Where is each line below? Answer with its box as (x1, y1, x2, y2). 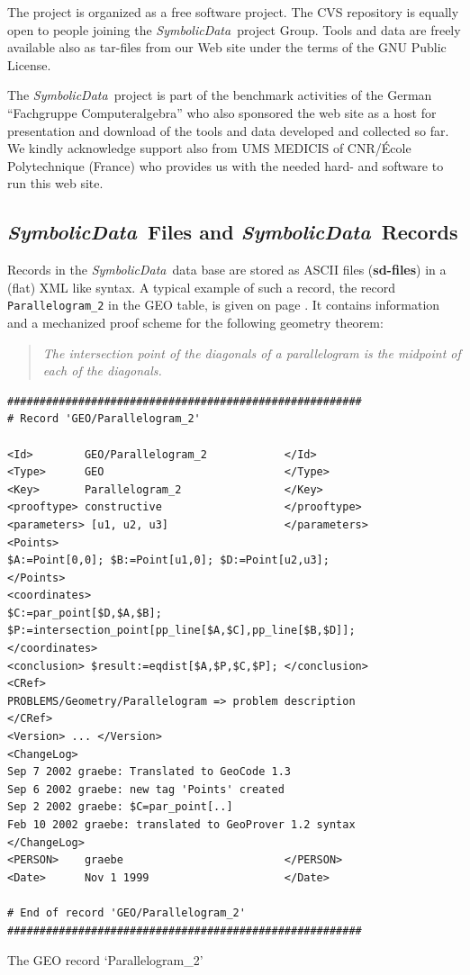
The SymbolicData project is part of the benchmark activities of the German (7, 86, 432, 104)
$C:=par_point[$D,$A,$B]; (7, 606, 162, 619)
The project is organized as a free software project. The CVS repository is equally (7, 3, 459, 21)
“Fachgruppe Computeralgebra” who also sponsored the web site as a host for (7, 103, 437, 122)
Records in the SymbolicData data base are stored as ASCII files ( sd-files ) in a (7, 260, 447, 279)
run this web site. (7, 174, 104, 193)
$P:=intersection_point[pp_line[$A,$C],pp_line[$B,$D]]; (7, 624, 356, 637)
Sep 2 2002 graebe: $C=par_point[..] (7, 800, 233, 814)
